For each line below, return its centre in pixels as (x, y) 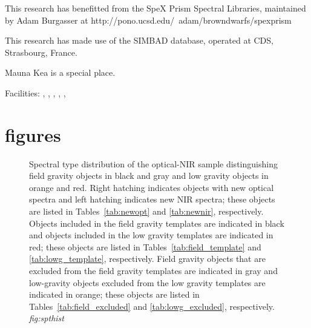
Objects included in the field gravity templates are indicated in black (157, 223)
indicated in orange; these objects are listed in (114, 294)
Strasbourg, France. (41, 52)
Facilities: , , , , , (35, 92)
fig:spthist (47, 318)
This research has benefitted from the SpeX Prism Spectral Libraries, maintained (155, 8)
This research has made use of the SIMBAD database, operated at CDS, (139, 40)
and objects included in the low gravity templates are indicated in (151, 235)
